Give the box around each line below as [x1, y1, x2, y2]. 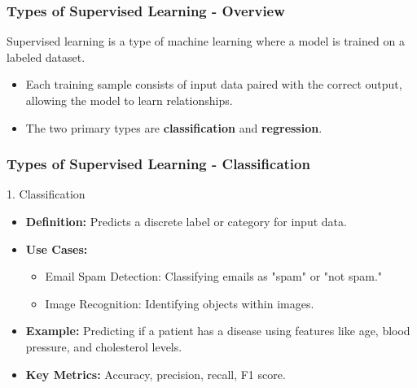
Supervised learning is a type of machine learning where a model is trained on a [7, 33, 405, 50]
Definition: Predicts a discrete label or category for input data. [25, 213, 347, 229]
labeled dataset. [7, 48, 86, 65]
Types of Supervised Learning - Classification [7, 154, 310, 174]
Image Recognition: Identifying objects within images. [45, 294, 314, 312]
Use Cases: [25, 240, 88, 257]
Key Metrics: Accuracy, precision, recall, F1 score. [25, 365, 286, 382]
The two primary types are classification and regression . [25, 119, 323, 136]
